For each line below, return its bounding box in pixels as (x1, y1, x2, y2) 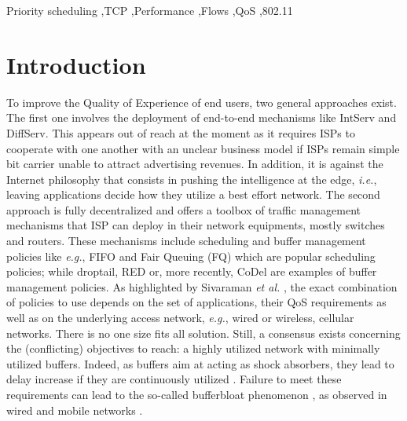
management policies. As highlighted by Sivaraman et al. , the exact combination (6, 278, 398, 295)
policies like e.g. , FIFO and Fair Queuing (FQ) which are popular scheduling (6, 247, 376, 264)
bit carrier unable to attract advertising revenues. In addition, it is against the (6, 156, 383, 172)
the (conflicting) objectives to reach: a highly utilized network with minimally (6, 340, 380, 357)
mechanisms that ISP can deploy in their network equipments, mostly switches (6, 217, 385, 233)
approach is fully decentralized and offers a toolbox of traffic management (6, 201, 361, 218)
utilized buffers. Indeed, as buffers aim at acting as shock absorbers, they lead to (6, 355, 394, 372)
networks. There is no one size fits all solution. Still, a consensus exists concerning (6, 324, 401, 341)
